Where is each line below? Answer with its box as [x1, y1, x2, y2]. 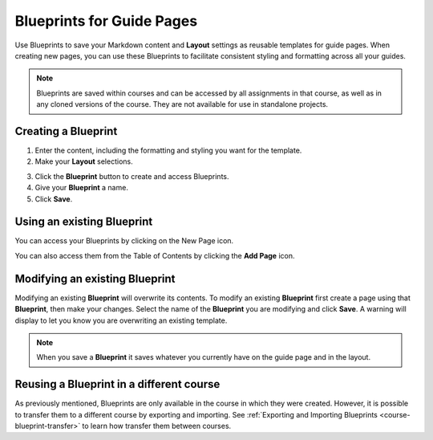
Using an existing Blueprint [14, 215, 153, 229]
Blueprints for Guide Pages [14, 12, 198, 30]
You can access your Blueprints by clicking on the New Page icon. [14, 236, 234, 246]
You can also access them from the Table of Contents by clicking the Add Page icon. [14, 251, 295, 260]
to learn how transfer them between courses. [82, 422, 232, 431]
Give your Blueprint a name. [34, 183, 128, 193]
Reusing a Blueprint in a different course [14, 377, 221, 391]
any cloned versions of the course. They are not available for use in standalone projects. [36, 100, 329, 109]
